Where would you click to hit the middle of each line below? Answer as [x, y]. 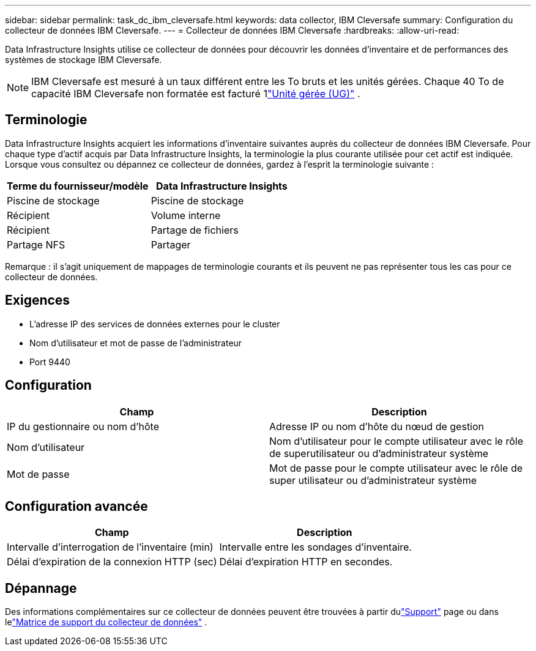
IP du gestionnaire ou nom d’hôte [83, 426]
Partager [171, 244]
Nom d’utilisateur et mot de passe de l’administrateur [136, 343]
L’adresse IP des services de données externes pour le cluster [155, 324]
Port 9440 [50, 362]
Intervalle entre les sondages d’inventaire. [315, 547]
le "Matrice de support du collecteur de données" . [106, 622]
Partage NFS [36, 244]
